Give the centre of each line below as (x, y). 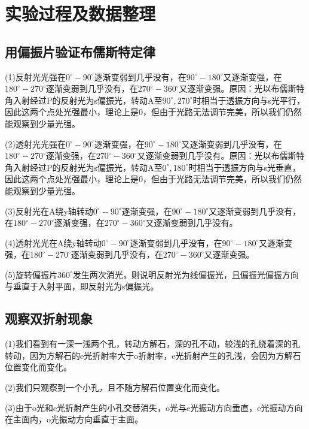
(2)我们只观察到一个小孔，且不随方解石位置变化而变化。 (115, 387)
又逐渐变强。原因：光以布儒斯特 (242, 88)
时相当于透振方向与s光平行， (249, 100)
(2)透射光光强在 (35, 143)
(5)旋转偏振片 (31, 274)
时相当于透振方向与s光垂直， (244, 167)
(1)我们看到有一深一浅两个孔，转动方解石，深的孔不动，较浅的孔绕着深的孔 (152, 344)
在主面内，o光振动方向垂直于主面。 (74, 419)
